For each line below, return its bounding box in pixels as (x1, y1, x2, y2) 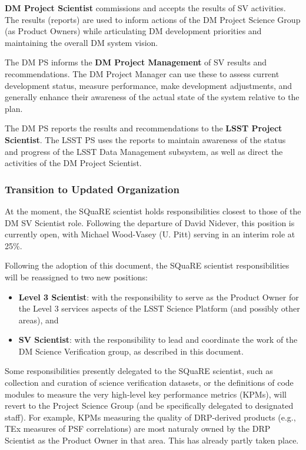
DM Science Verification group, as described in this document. (18, 345, 244, 357)
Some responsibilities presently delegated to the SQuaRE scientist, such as (5, 365, 273, 377)
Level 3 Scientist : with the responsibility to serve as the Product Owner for (18, 290, 299, 303)
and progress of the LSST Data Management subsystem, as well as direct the (5, 145, 283, 157)
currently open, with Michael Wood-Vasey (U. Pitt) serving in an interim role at (5, 228, 295, 240)
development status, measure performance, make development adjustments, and (5, 79, 292, 91)
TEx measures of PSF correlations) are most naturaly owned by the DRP (5, 422, 271, 435)
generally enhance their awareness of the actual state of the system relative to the (5, 91, 300, 103)
